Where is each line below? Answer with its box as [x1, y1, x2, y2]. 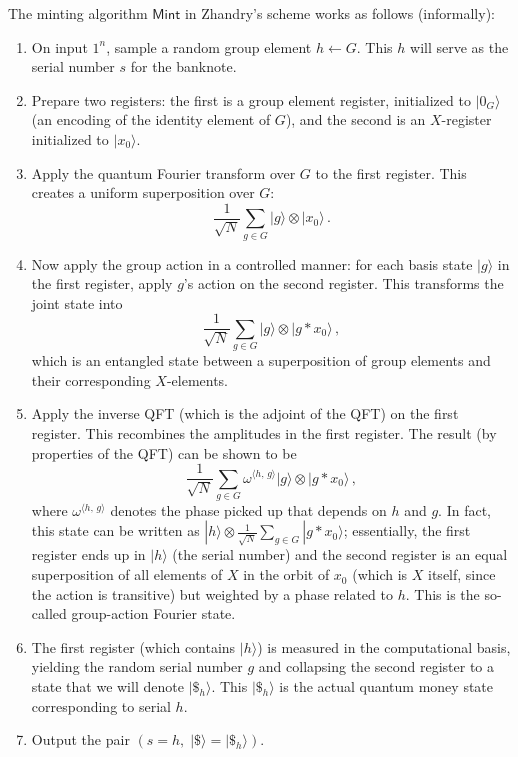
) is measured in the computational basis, [257, 636, 511, 657]
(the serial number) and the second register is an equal [172, 544, 508, 565]
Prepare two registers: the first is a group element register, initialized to [31, 89, 471, 110]
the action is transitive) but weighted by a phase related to [31, 583, 393, 604]
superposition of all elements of [31, 564, 223, 585]
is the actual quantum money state [279, 676, 494, 697]
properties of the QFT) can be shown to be [31, 442, 297, 463]
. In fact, [438, 499, 492, 520]
